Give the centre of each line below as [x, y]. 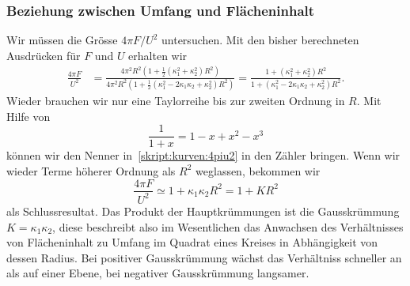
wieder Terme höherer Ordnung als [91, 170]
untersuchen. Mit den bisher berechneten [260, 40]
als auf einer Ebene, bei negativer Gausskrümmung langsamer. [158, 273]
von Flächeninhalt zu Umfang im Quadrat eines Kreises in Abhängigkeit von [192, 242]
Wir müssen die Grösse [62, 40]
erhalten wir [158, 55]
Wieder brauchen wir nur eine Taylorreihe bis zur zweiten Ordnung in [176, 101]
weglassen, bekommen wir [258, 170]
